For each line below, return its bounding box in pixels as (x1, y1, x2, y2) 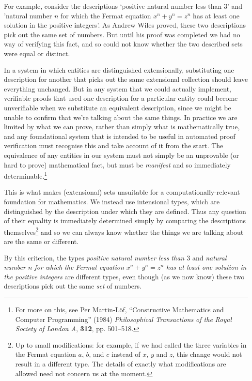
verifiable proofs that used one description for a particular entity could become (4, 93, 238, 103)
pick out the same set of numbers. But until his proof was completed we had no (4, 29, 240, 39)
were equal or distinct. (4, 48, 70, 58)
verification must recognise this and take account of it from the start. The (4, 140, 223, 151)
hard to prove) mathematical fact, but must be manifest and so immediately (4, 159, 231, 169)
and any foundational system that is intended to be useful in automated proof (4, 131, 236, 141)
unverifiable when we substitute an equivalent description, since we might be (4, 102, 231, 112)
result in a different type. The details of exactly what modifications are (15, 358, 226, 368)
